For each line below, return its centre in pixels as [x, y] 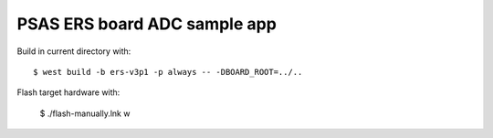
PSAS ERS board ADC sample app [147, 24]
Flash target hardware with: [68, 92]
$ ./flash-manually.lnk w [85, 113]
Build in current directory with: [74, 51]
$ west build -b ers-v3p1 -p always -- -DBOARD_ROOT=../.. [168, 72]
